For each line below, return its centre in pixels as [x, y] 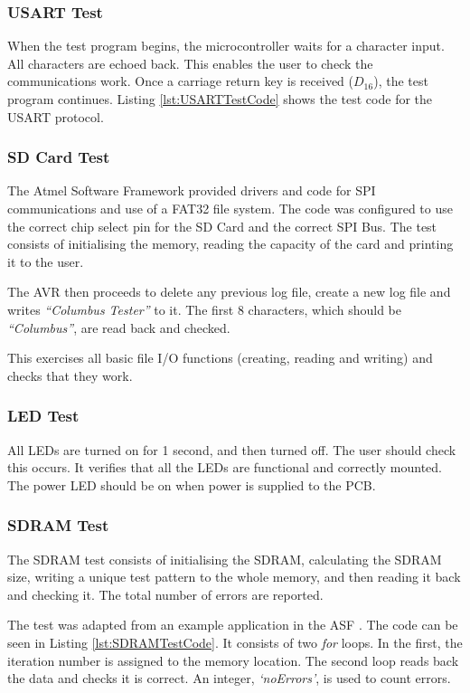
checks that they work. [70, 375]
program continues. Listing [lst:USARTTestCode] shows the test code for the [220, 99]
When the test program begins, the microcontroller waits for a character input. [226, 46]
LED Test [43, 416]
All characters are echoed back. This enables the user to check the [190, 63]
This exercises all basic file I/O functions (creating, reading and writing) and [220, 358]
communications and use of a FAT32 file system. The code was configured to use [230, 208]
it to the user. [46, 261]
